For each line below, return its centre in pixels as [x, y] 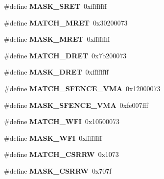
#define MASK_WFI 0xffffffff [53, 138]
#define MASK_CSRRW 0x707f [58, 170]
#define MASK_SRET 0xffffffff [56, 6]
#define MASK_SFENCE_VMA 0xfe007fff [76, 105]
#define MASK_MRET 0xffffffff [57, 39]
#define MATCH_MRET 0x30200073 [66, 22]
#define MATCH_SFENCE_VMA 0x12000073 [82, 88]
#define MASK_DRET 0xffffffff [56, 72]
